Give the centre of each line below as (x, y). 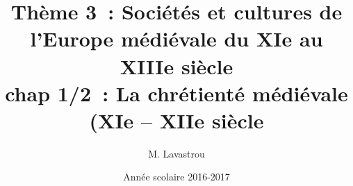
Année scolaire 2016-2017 (176, 177)
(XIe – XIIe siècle (176, 120)
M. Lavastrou (176, 153)
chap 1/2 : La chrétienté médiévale (176, 93)
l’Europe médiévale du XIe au (176, 39)
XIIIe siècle (176, 66)
